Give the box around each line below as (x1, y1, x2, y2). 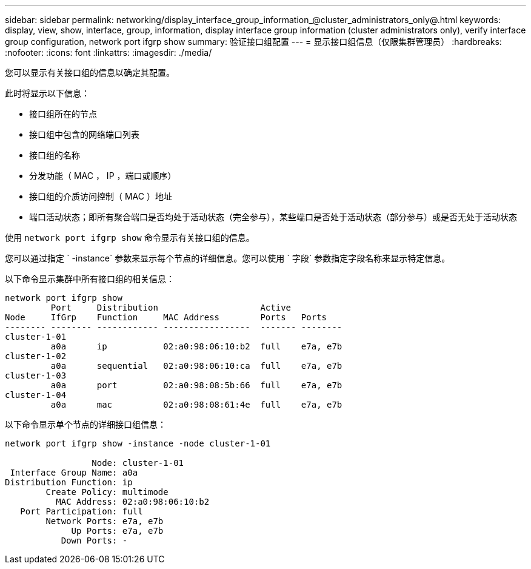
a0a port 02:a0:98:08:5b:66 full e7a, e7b (50, 380, 342, 390)
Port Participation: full (20, 507, 143, 516)
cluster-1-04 (5, 390, 67, 400)
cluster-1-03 (5, 371, 67, 380)
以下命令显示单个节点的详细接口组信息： (5, 419, 166, 429)
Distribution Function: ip (5, 477, 133, 487)
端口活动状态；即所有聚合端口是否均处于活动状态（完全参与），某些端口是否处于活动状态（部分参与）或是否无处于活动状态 (29, 212, 517, 222)
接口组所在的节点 (29, 109, 97, 119)
